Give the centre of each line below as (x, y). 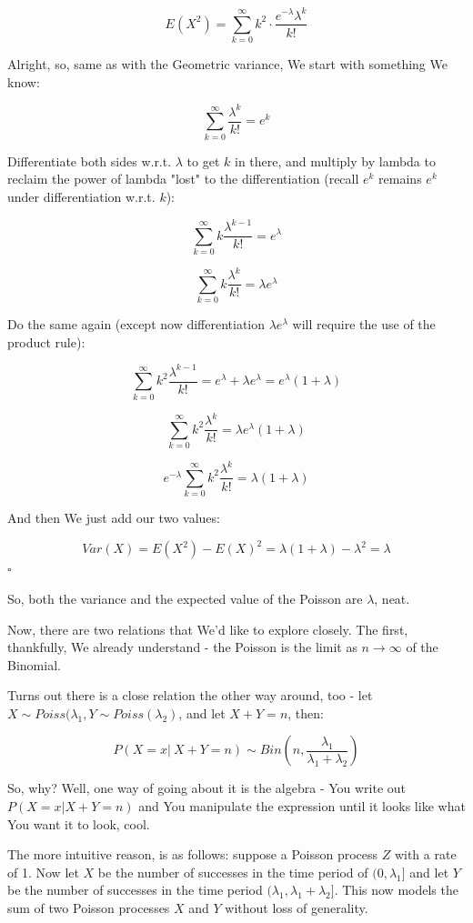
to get (203, 161)
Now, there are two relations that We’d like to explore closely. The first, (208, 629)
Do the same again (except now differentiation (136, 324)
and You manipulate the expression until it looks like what (302, 806)
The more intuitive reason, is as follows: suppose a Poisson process (193, 854)
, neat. (392, 598)
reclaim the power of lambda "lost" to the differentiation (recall (183, 179)
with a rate (425, 854)
